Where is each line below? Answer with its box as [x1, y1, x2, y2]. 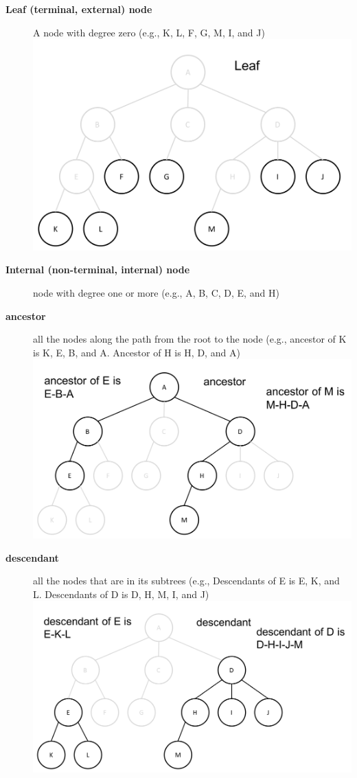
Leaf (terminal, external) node [5, 2, 152, 16]
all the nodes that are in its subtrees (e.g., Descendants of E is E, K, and [33, 573, 340, 588]
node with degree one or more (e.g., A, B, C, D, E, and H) [33, 286, 279, 300]
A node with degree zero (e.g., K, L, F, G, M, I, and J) [33, 25, 265, 39]
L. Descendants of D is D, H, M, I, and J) [33, 586, 209, 601]
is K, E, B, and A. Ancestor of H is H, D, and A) [33, 345, 240, 359]
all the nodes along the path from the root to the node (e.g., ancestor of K [33, 332, 347, 346]
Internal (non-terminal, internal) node [5, 262, 190, 277]
